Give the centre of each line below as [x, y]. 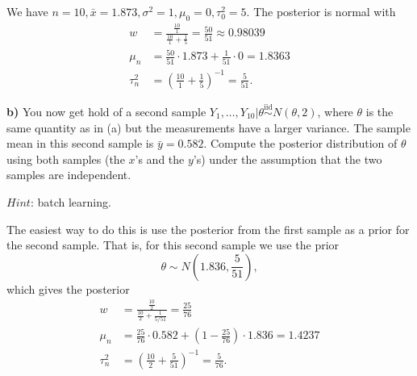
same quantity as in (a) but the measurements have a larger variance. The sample [208, 127]
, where [335, 112]
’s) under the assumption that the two [288, 159]
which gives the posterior [68, 288]
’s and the [160, 159]
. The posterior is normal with [321, 11]
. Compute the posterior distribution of [300, 143]
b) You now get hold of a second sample [106, 112]
